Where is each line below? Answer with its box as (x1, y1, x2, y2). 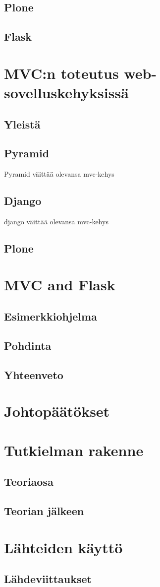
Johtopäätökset (4, 401, 110, 421)
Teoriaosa (4, 474, 53, 489)
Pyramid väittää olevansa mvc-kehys (4, 169, 114, 179)
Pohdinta (4, 337, 52, 353)
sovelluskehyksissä (4, 82, 129, 102)
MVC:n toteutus (4, 63, 119, 83)
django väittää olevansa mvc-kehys (4, 216, 108, 226)
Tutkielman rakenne (4, 440, 144, 460)
